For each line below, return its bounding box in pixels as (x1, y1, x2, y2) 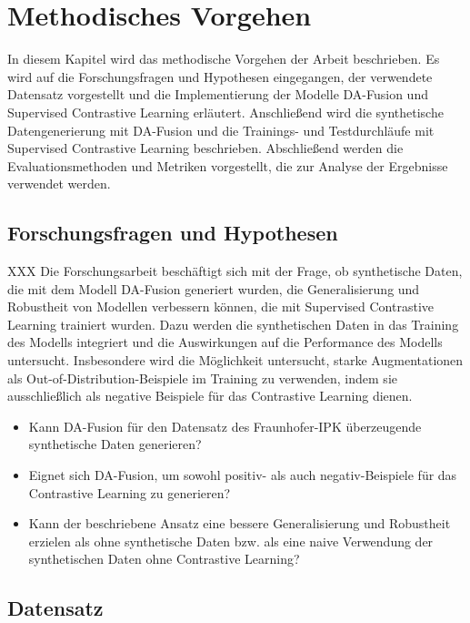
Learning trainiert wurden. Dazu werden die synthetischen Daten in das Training (7, 314, 459, 333)
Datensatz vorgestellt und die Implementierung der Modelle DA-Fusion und (7, 85, 428, 104)
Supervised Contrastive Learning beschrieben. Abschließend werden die (7, 138, 404, 158)
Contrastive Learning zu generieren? (28, 483, 231, 502)
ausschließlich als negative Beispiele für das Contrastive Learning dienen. (7, 386, 413, 405)
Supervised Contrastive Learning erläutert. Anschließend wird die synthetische (7, 102, 444, 121)
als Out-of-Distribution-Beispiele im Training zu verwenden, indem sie (7, 368, 397, 387)
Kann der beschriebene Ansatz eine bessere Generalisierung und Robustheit (28, 514, 451, 533)
